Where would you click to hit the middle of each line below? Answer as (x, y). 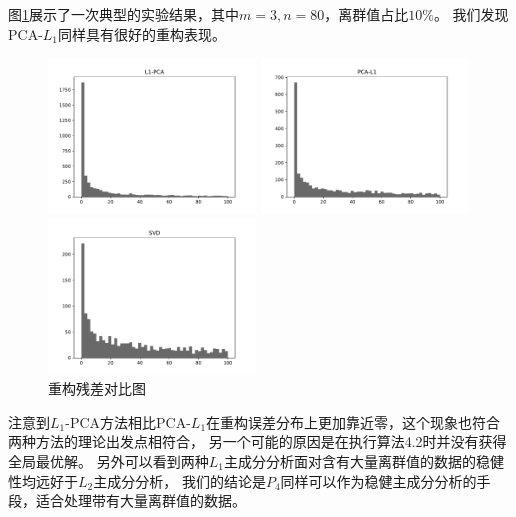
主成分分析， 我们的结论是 (179, 480)
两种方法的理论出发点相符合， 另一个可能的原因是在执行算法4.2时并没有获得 (257, 441)
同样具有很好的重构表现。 (142, 33)
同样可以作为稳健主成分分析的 (378, 480)
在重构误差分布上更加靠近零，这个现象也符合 (353, 421)
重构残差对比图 (97, 388)
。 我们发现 (471, 14)
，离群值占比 (366, 14)
